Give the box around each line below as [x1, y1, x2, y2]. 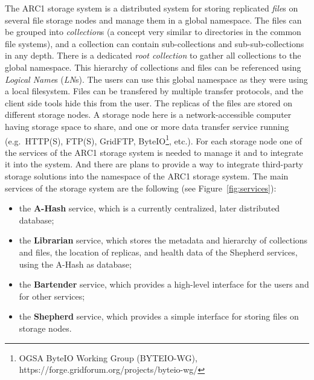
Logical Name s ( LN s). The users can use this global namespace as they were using [5, 72, 308, 85]
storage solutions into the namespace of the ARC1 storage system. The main [5, 169, 289, 182]
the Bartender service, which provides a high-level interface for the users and [19, 278, 309, 291]
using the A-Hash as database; [19, 257, 132, 270]
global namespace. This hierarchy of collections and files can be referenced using [5, 60, 301, 73]
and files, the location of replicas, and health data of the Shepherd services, [19, 245, 298, 258]
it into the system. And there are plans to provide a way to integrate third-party [5, 158, 303, 170]
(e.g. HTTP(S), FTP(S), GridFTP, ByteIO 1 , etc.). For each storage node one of [5, 132, 303, 147]
